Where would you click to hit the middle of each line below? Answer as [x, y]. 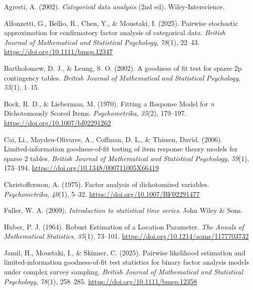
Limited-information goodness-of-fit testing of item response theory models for [121, 149]
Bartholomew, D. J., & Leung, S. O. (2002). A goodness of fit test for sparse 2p [123, 68]
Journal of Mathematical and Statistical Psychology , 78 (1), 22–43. [102, 42]
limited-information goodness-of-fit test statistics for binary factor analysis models [126, 262]
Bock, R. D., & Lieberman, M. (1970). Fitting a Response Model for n [109, 103]
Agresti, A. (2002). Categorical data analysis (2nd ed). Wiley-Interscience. [114, 6]
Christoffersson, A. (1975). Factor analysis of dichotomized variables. [107, 184]
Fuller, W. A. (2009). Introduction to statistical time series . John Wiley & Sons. [123, 210]
